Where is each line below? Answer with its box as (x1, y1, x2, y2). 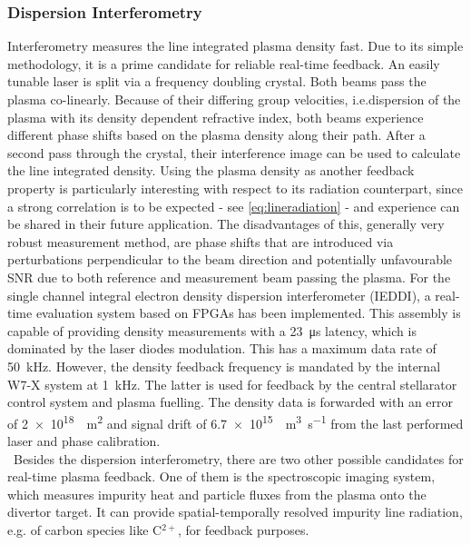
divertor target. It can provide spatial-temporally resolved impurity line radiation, (7, 502, 463, 521)
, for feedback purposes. (177, 520, 309, 539)
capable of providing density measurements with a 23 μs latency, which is (7, 321, 417, 340)
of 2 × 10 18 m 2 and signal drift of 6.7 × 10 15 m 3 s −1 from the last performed (7, 411, 464, 432)
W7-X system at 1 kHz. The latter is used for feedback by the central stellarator (7, 374, 457, 393)
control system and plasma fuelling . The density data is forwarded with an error (7, 392, 454, 411)
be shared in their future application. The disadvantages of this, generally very (7, 214, 445, 233)
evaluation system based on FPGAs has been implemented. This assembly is (35, 303, 461, 322)
